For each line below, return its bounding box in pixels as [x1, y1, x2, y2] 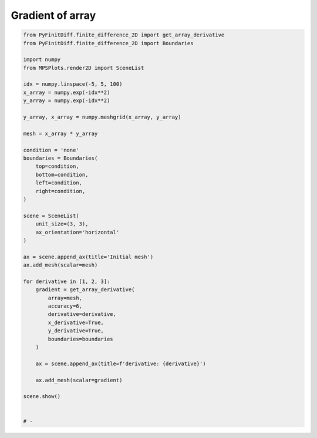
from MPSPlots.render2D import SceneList [23, 65, 144, 71]
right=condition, [35, 188, 86, 194]
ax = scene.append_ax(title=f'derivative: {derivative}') [35, 360, 206, 367]
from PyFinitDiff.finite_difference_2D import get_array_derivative [23, 32, 225, 38]
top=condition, [35, 163, 79, 170]
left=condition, [35, 180, 82, 186]
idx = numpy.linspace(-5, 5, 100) [23, 81, 123, 87]
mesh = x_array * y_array [23, 130, 98, 137]
